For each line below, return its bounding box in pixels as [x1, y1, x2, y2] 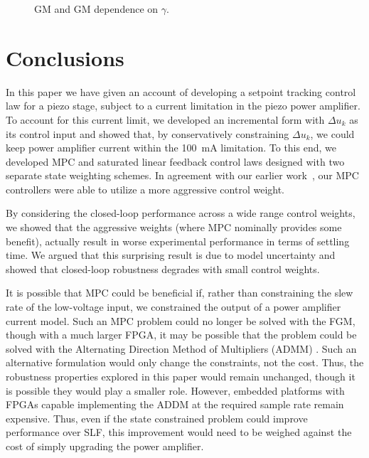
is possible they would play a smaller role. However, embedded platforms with [6, 383, 345, 398]
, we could [310, 126, 355, 141]
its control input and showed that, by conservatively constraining [6, 126, 289, 141]
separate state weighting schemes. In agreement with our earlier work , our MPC [6, 168, 359, 183]
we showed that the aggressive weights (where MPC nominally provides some [6, 220, 342, 235]
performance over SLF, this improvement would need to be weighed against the [6, 425, 352, 440]
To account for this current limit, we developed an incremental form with [6, 112, 325, 127]
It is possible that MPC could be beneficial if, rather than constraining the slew [6, 285, 353, 300]
